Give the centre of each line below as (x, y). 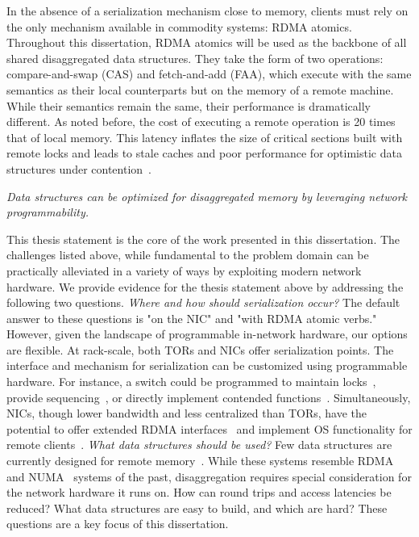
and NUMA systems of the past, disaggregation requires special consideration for (209, 476)
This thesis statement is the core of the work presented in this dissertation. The (203, 239)
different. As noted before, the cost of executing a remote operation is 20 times (201, 122)
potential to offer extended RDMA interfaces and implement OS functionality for (209, 428)
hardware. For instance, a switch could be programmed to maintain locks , (191, 382)
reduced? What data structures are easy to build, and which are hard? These (197, 508)
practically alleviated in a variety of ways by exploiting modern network (184, 270)
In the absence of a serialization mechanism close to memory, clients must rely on (207, 10)
